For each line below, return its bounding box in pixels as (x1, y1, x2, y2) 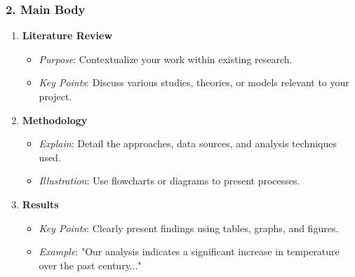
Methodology (22, 112, 88, 127)
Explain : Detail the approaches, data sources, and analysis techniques (39, 136, 337, 151)
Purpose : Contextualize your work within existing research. (39, 51, 293, 66)
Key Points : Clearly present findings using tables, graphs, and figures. (39, 220, 339, 235)
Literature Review (22, 28, 113, 43)
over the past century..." (39, 257, 142, 272)
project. (39, 89, 72, 103)
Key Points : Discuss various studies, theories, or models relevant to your (39, 75, 349, 90)
